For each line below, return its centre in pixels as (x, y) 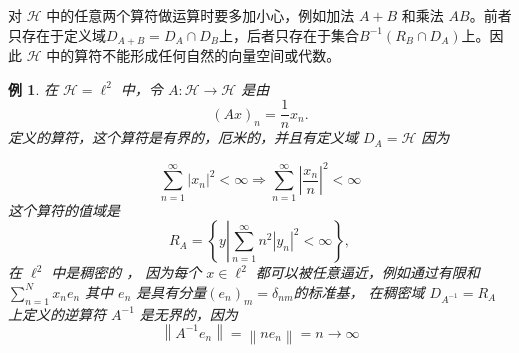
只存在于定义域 (57, 34)
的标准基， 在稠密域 (359, 291)
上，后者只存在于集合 (289, 34)
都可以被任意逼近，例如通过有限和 (367, 272)
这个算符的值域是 (64, 209)
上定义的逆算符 (57, 313)
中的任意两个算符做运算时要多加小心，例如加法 (200, 15)
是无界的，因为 (188, 313)
